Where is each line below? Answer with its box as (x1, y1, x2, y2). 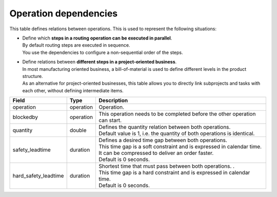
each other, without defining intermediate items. (22, 87, 124, 93)
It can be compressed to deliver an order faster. (98, 149, 214, 156)
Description (98, 97, 128, 104)
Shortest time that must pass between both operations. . (98, 163, 235, 170)
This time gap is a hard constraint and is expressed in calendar (98, 169, 250, 176)
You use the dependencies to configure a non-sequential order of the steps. (22, 49, 183, 55)
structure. (22, 73, 43, 79)
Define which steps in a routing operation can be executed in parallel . (22, 35, 172, 41)
